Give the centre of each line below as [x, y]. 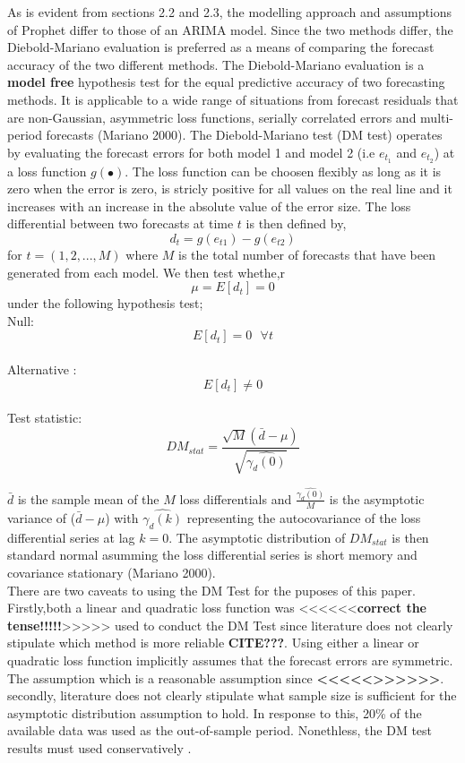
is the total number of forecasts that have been [307, 254]
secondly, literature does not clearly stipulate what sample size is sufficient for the [232, 695]
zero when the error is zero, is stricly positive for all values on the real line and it [230, 189]
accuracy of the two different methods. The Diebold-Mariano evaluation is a [216, 64]
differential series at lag [71, 537]
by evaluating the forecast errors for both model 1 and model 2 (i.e [191, 152]
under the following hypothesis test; [105, 303]
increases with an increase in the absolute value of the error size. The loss [209, 206]
